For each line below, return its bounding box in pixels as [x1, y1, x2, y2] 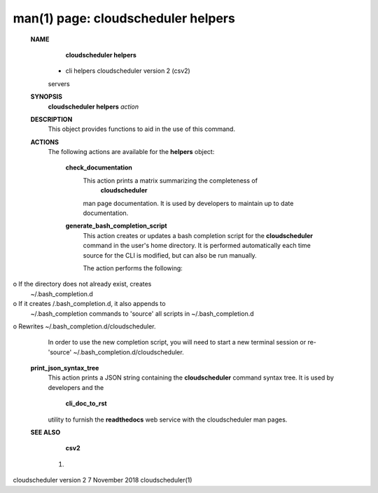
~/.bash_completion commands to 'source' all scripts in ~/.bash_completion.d [30, 309, 255, 318]
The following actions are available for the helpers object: [48, 148, 215, 156]
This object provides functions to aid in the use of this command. [48, 125, 236, 133]
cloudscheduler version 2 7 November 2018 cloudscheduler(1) [13, 476, 192, 485]
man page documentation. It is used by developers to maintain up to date [83, 199, 294, 207]
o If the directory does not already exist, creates [13, 280, 152, 289]
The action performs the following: [83, 263, 183, 272]
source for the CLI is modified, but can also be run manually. [83, 251, 257, 259]
